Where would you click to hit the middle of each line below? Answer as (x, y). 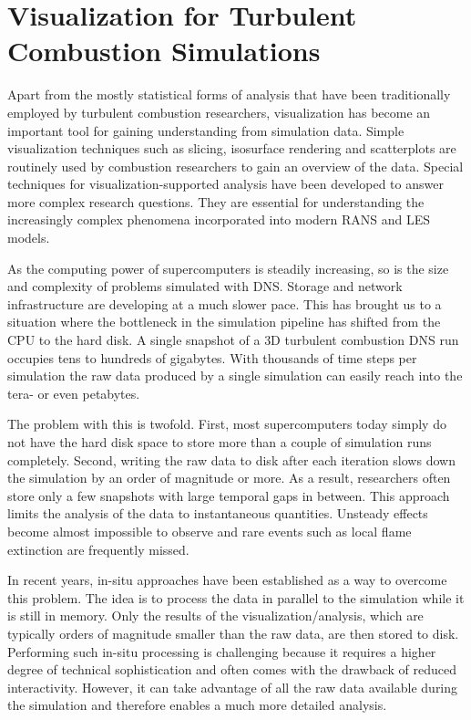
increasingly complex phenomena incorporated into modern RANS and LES (219, 219)
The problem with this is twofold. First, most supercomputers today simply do (227, 424)
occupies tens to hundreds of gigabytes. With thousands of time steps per (212, 357)
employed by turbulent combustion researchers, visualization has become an (219, 112)
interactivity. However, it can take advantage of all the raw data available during (233, 687)
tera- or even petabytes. (74, 393)
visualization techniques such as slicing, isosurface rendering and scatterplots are (232, 148)
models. (29, 238)
